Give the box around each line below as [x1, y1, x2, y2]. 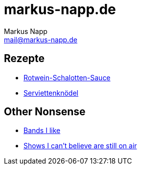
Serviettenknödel [23, 88, 78, 97]
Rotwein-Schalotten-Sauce [23, 73, 111, 82]
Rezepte [4, 52, 45, 65]
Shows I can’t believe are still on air [23, 141, 137, 150]
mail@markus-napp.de [4, 35, 77, 44]
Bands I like [23, 126, 61, 135]
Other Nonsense [4, 105, 86, 118]
